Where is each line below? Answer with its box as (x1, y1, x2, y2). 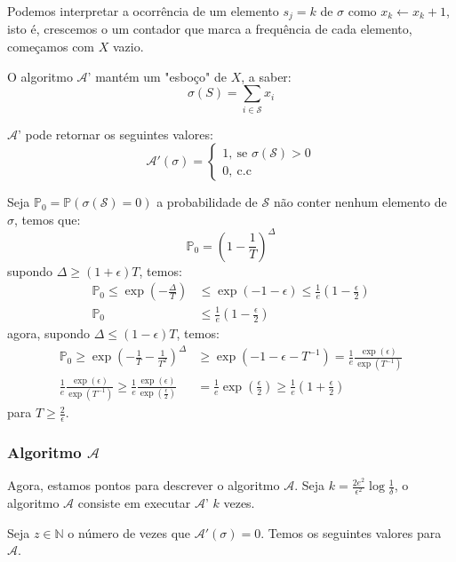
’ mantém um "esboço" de (87, 67, 227, 85)
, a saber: (241, 67, 292, 85)
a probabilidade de (156, 193, 258, 211)
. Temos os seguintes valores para (260, 523, 442, 542)
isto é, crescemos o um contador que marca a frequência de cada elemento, (7, 20, 412, 38)
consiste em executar (77, 494, 191, 512)
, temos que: (14, 210, 81, 228)
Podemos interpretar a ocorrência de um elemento (7, 2, 279, 20)
